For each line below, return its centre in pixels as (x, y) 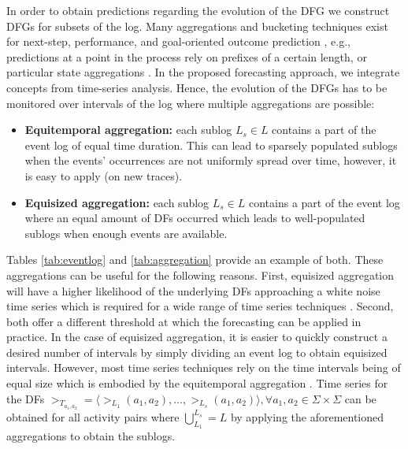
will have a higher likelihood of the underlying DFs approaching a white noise (193, 290)
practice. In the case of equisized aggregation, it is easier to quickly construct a (197, 337)
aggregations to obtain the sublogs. (91, 436)
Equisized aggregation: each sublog (117, 202)
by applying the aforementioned (307, 416)
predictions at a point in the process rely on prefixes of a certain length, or (187, 56)
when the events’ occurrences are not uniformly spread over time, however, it (211, 160)
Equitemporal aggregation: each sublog (128, 130)
